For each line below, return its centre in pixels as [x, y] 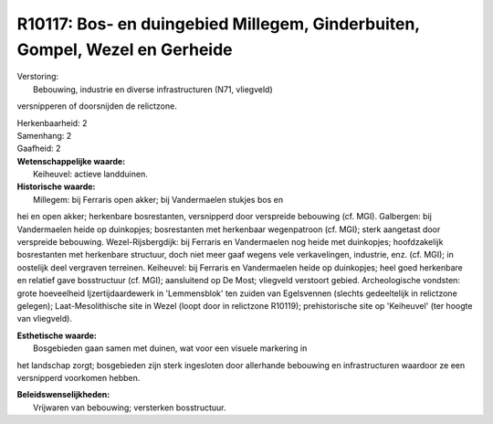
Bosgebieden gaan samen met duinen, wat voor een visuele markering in [170, 348]
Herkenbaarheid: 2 [52, 122]
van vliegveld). [45, 319]
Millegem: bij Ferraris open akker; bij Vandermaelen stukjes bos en [158, 199]
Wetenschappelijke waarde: [71, 161]
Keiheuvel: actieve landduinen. [90, 175]
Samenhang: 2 [44, 135]
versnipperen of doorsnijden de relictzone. [97, 106]
